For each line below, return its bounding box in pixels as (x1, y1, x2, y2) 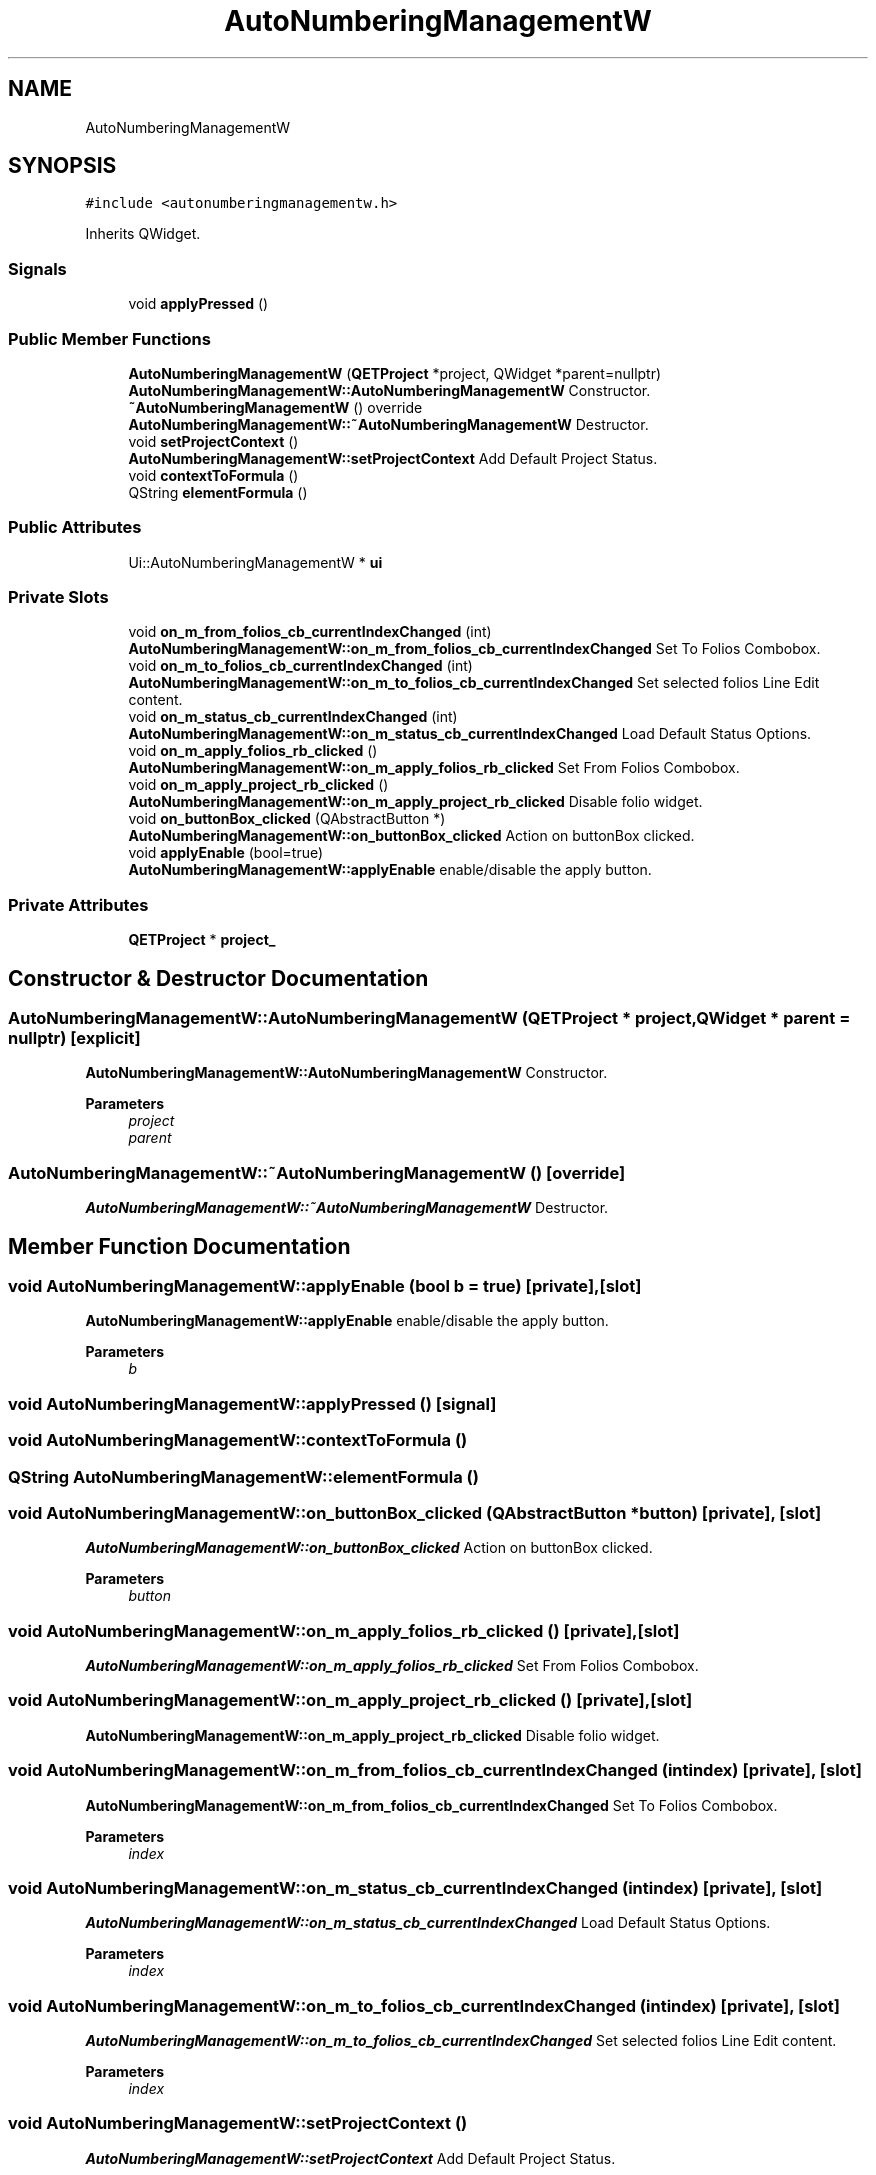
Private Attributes (8, 894, 149, 915)
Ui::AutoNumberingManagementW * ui (128, 553, 383, 571)
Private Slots (8, 587, 109, 608)
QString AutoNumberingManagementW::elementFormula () (8, 1466, 479, 1487)
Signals (8, 258, 67, 279)
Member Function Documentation (8, 1233, 351, 1259)
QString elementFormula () (128, 483, 308, 501)
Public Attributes (8, 517, 142, 538)
